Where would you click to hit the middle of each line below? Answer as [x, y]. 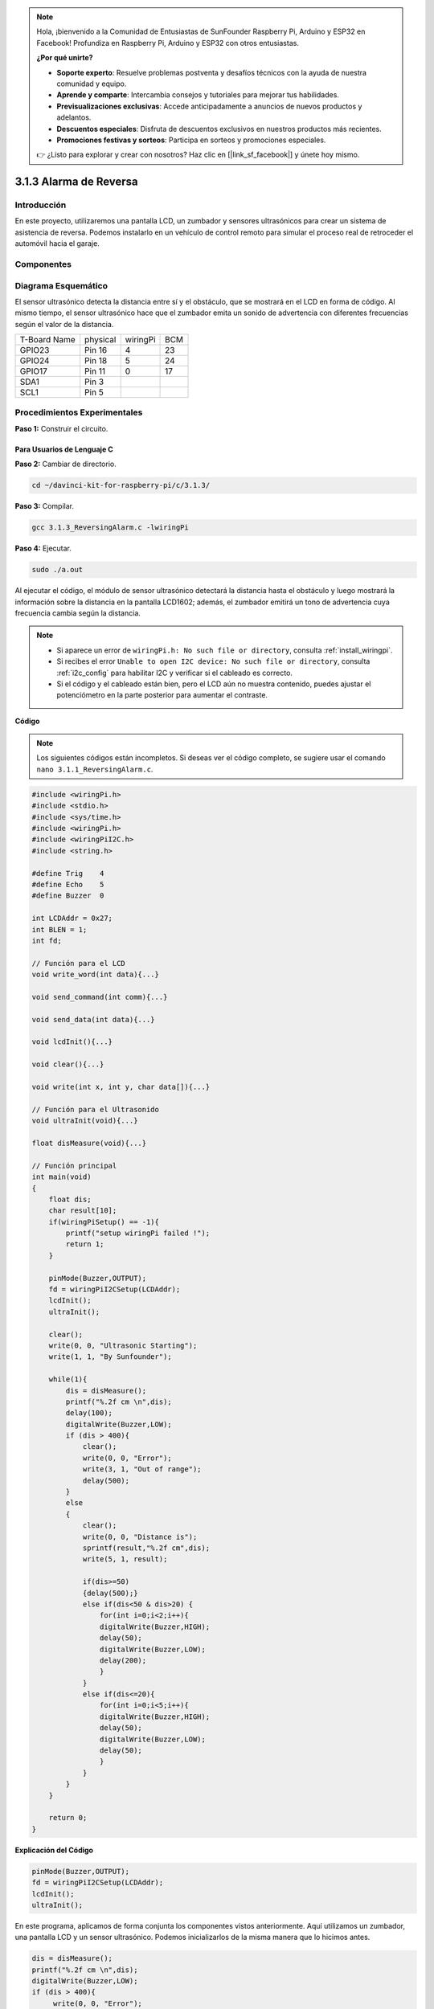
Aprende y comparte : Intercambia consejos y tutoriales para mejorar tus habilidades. [198, 95]
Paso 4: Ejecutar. [43, 548]
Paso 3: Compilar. [44, 506]
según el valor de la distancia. [64, 324]
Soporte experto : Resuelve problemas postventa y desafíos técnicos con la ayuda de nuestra [212, 72]
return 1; [85, 1244]
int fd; [47, 941]
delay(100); [89, 1413]
